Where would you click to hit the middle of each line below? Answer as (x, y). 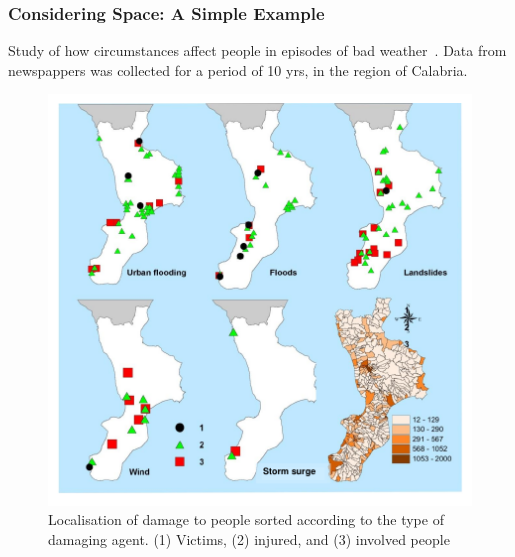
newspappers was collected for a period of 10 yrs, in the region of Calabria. (238, 69)
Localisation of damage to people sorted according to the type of (246, 519)
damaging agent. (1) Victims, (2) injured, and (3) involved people (249, 538)
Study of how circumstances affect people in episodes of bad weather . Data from (257, 50)
